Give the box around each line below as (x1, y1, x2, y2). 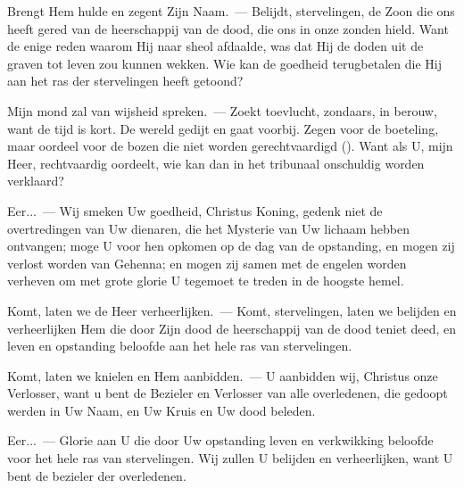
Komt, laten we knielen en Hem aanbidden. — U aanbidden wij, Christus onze (7, 366, 438, 385)
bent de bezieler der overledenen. (7, 466, 186, 484)
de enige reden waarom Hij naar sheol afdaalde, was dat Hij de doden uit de (7, 37, 424, 55)
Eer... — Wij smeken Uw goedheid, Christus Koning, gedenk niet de (7, 201, 383, 219)
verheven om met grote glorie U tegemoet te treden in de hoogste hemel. (7, 271, 404, 290)
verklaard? (7, 171, 64, 190)
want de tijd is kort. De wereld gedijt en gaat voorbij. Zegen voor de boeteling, (7, 119, 439, 137)
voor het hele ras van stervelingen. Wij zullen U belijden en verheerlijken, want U (7, 449, 453, 467)
